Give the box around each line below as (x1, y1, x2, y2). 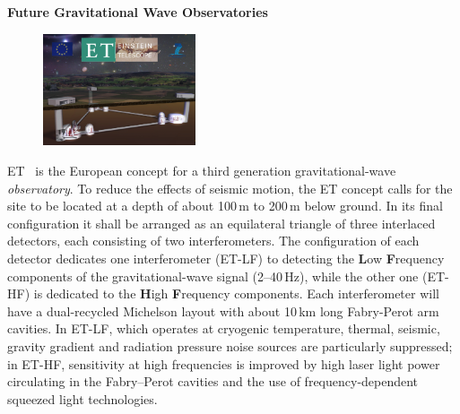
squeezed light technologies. (7, 389, 158, 408)
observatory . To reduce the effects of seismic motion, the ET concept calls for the (7, 178, 453, 197)
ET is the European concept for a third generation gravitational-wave (7, 161, 396, 180)
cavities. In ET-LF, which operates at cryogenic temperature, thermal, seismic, (7, 319, 440, 338)
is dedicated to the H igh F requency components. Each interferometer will (33, 284, 439, 303)
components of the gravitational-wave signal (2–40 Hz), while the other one (7, 266, 419, 285)
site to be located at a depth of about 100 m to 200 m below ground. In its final (7, 196, 443, 215)
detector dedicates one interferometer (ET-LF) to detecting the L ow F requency (7, 248, 445, 267)
